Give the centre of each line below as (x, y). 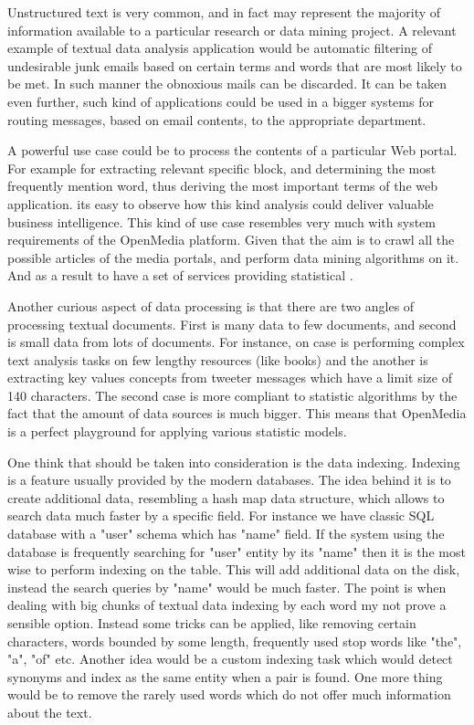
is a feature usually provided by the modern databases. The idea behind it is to (229, 480)
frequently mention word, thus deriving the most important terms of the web (222, 186)
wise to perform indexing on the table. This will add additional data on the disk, (234, 569)
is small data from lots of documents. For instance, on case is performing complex (236, 342)
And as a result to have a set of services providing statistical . (180, 275)
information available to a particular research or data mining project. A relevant (232, 30)
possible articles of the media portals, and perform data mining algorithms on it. (233, 257)
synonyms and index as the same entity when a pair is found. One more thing (225, 676)
